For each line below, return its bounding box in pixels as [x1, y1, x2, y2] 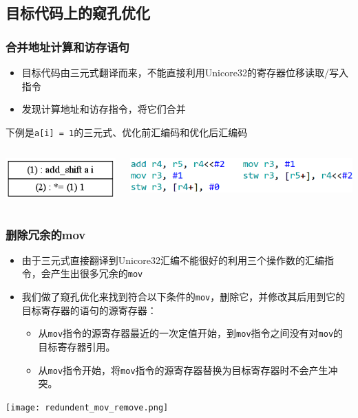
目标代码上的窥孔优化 [6, 2, 150, 23]
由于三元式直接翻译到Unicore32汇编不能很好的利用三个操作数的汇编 [21, 252, 324, 267]
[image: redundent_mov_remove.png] [6, 402, 169, 412]
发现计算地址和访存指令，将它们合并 [21, 102, 186, 116]
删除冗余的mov [6, 225, 86, 243]
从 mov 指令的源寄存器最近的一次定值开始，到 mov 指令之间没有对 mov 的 [38, 326, 344, 340]
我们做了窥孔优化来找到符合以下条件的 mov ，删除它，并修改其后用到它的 [21, 289, 346, 304]
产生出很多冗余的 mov [50, 266, 143, 280]
